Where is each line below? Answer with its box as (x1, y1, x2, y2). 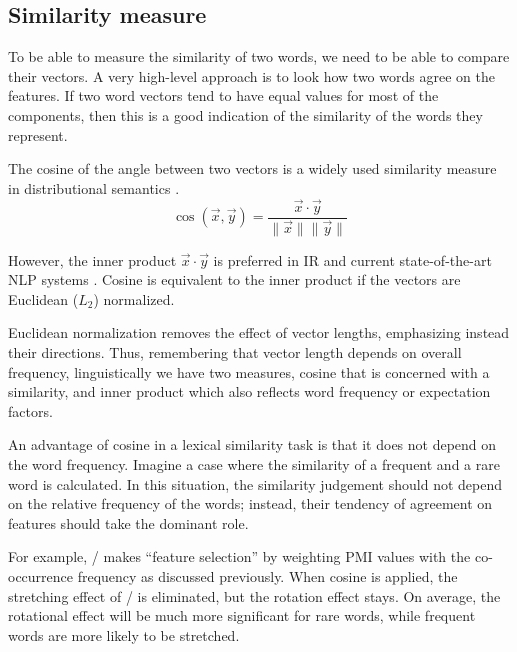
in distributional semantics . (8, 177, 180, 198)
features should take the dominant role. (8, 512, 249, 533)
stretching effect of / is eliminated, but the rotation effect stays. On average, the (8, 585, 501, 606)
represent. (8, 124, 68, 145)
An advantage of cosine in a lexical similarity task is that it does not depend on (8, 434, 497, 455)
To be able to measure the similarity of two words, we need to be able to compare (8, 46, 510, 67)
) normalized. (93, 288, 175, 309)
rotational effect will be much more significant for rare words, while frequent (8, 605, 476, 626)
